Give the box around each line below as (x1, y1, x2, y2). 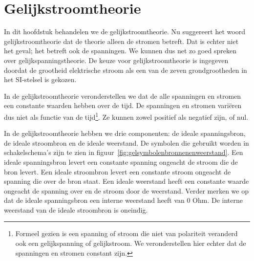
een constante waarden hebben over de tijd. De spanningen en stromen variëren (4, 100, 242, 110)
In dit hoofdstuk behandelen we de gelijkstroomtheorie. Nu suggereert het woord (4, 26, 245, 37)
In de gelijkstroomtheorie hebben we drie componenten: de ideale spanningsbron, (4, 128, 246, 138)
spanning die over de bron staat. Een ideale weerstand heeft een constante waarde (4, 176, 249, 186)
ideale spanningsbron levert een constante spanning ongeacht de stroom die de (4, 156, 238, 167)
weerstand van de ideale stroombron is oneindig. (4, 204, 148, 215)
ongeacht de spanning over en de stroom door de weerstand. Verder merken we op (4, 185, 249, 196)
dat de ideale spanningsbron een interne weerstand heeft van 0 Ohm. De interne (4, 195, 243, 205)
